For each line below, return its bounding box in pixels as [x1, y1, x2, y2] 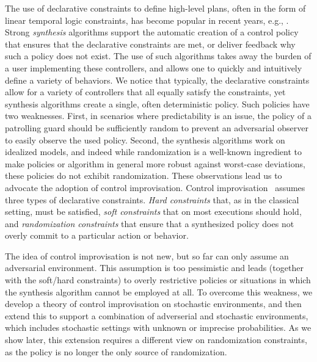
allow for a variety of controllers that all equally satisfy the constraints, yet [5, 85, 286, 98]
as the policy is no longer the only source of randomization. [5, 345, 227, 358]
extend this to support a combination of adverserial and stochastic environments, [5, 309, 308, 322]
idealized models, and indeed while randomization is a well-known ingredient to [5, 145, 302, 158]
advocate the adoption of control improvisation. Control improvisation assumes [5, 181, 305, 194]
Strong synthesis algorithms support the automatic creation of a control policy [5, 26, 299, 38]
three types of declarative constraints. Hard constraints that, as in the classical [5, 193, 299, 206]
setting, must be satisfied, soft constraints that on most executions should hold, [5, 205, 302, 218]
